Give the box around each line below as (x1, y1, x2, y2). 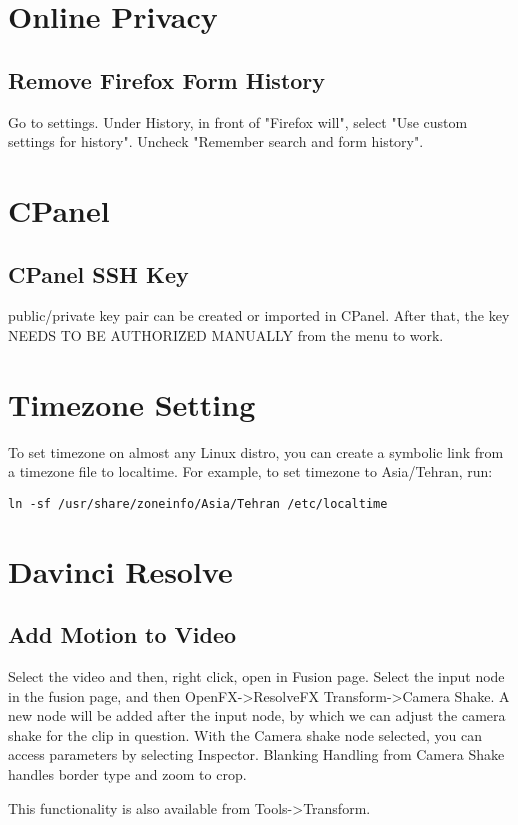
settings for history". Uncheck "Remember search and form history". (8, 131, 424, 152)
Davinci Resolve (8, 550, 233, 591)
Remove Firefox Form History (8, 64, 326, 95)
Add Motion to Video (8, 619, 237, 650)
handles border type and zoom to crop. (8, 764, 247, 785)
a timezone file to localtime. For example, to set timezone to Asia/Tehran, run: (8, 461, 493, 482)
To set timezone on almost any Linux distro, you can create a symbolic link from (8, 441, 504, 462)
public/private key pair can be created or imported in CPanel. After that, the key (8, 305, 510, 326)
